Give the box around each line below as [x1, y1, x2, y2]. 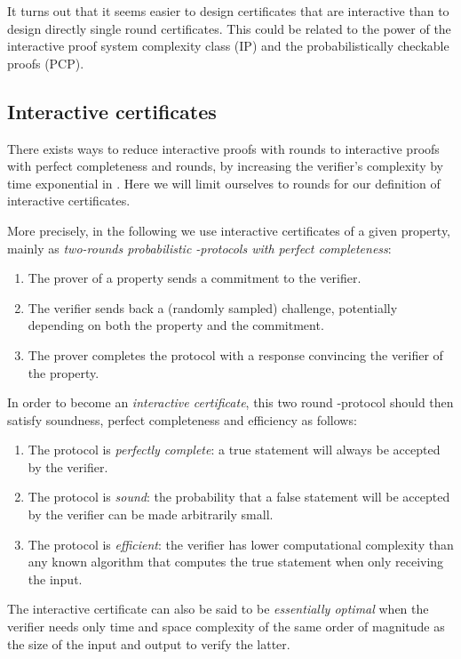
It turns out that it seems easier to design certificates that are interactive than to [7, 2, 449, 20]
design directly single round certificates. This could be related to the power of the [7, 19, 451, 37]
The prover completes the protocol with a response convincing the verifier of [28, 345, 443, 364]
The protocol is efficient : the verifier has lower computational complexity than [28, 534, 454, 553]
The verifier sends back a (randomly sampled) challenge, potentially [28, 298, 398, 317]
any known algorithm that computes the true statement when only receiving [28, 552, 444, 571]
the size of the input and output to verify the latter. [7, 634, 290, 653]
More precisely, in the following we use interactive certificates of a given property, [7, 221, 450, 239]
